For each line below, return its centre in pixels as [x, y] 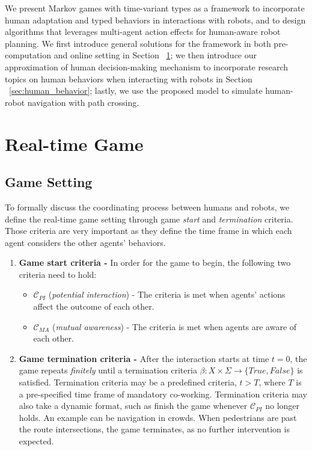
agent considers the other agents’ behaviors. [85, 242]
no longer [283, 406]
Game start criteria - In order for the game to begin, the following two [155, 262]
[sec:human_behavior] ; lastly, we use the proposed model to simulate [136, 91]
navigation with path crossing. [83, 102]
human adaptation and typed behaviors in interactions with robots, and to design [155, 20]
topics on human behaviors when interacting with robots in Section [129, 78]
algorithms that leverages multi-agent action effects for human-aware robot [143, 32]
